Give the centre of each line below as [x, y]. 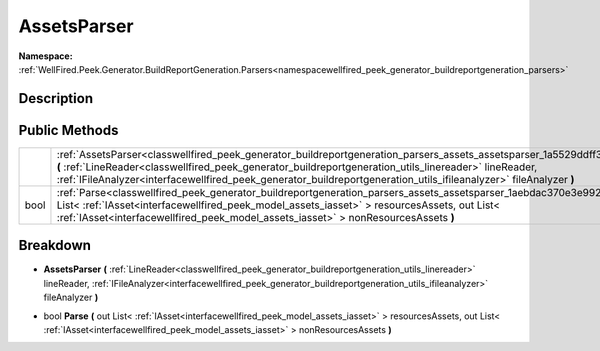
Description [56, 98]
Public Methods [68, 130]
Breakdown [55, 245]
